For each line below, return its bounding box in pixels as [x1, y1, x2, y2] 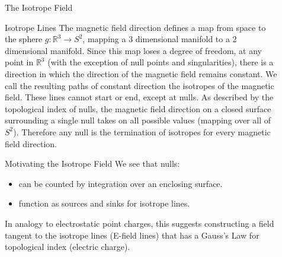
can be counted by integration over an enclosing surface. [18, 177, 223, 189]
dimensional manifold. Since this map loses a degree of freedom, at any [5, 44, 262, 56]
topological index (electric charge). [5, 240, 130, 253]
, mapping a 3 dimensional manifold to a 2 [82, 33, 237, 45]
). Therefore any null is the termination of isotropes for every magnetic [13, 125, 271, 138]
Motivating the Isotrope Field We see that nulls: [5, 157, 180, 170]
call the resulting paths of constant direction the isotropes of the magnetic [5, 79, 274, 91]
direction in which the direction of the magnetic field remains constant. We [5, 67, 277, 80]
